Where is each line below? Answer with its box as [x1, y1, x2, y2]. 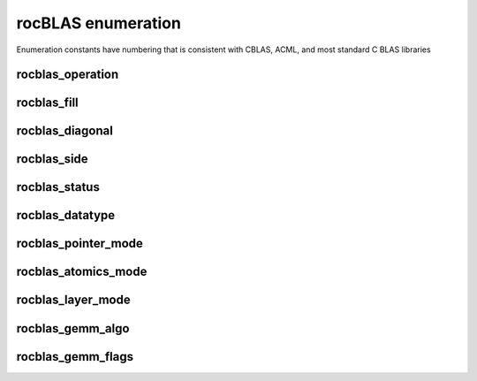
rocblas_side [16, 151, 88, 167]
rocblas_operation [16, 67, 119, 82]
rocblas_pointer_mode [16, 236, 143, 251]
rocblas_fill [16, 95, 79, 110]
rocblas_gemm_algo [16, 321, 130, 336]
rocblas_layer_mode [16, 293, 132, 308]
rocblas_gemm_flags [16, 349, 134, 364]
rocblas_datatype [16, 208, 116, 223]
